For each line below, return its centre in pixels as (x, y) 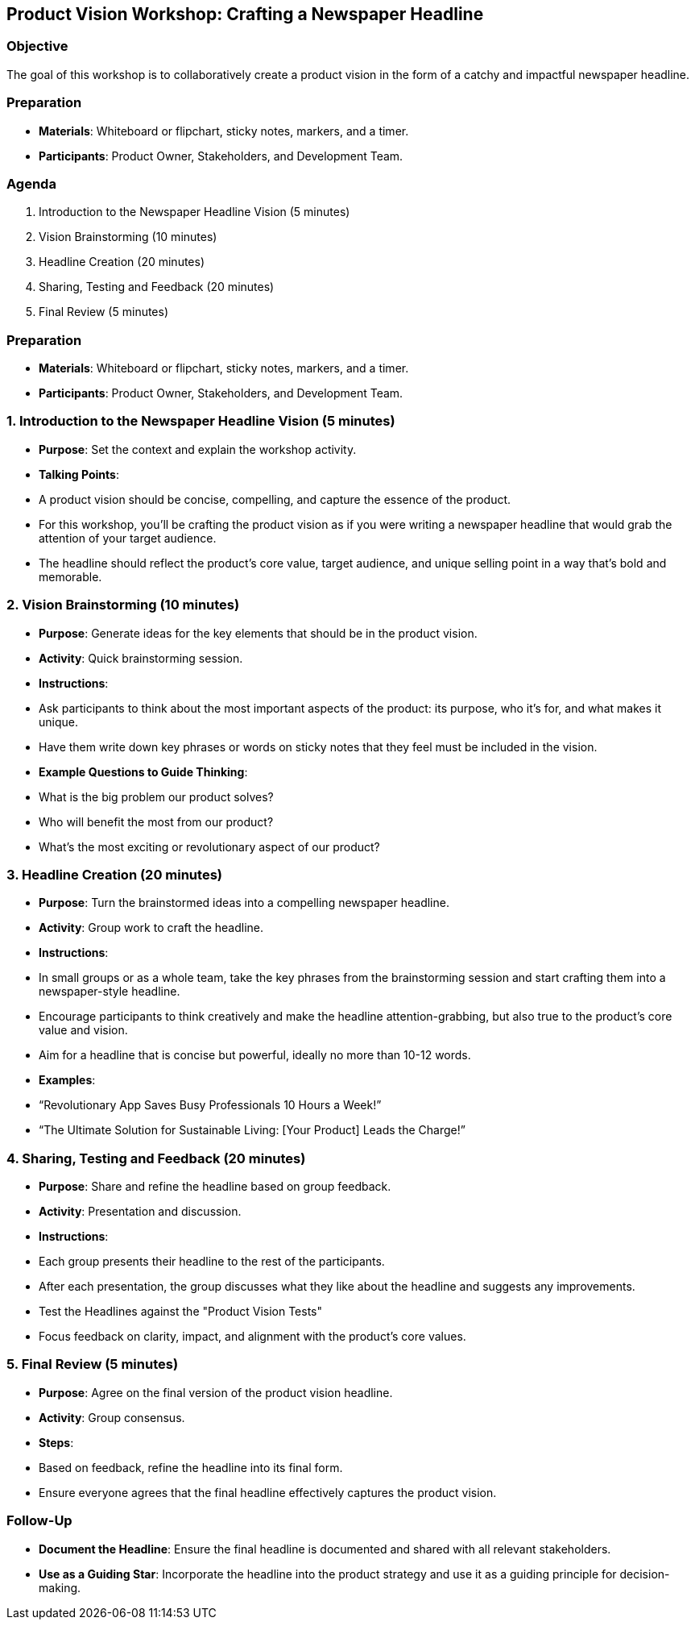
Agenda (31, 183)
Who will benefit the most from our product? (156, 821)
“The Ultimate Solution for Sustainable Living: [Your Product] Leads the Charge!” (252, 1130)
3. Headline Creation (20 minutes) (114, 874)
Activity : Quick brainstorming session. (141, 658)
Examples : (67, 1080)
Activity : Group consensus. (112, 1417)
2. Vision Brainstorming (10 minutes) (123, 605)
